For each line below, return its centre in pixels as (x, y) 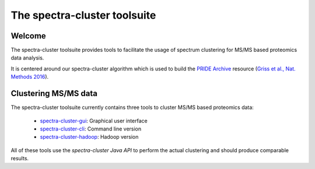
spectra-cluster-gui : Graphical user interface (94, 121)
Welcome (28, 36)
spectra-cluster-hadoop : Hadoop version (89, 137)
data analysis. (27, 58)
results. (20, 159)
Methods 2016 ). (30, 77)
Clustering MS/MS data (54, 94)
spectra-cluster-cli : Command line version (91, 129)
